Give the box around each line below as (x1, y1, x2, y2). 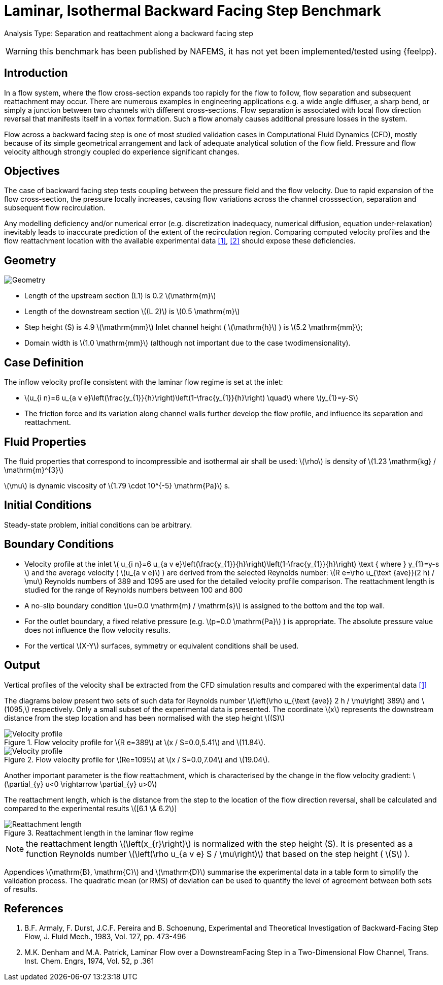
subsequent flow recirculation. (4, 203, 106, 212)
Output (4, 659, 40, 672)
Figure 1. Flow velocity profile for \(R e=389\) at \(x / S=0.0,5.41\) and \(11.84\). (4, 737, 266, 747)
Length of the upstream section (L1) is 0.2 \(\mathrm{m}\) (24, 291, 216, 300)
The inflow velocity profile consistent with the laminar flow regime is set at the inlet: (4, 378, 283, 387)
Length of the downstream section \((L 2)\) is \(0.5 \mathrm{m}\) (24, 307, 240, 316)
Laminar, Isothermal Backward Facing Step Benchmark (4, 2, 381, 19)
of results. (4, 884, 38, 894)
